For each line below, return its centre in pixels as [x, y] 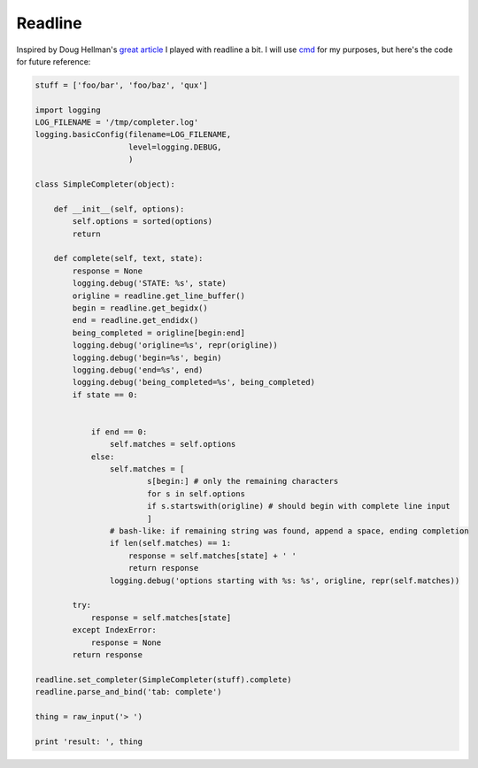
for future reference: [54, 61]
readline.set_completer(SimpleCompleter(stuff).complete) [163, 680]
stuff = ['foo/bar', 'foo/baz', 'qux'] [121, 85]
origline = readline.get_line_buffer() [158, 296]
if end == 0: [119, 432]
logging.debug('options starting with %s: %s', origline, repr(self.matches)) [285, 580]
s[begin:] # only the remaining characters [243, 481]
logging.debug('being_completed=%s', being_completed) [194, 382]
